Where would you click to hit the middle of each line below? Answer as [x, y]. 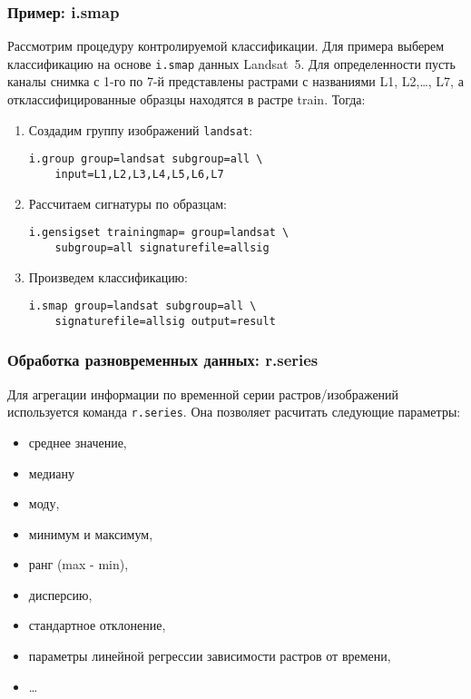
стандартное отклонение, [97, 625]
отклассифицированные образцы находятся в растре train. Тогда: [186, 99]
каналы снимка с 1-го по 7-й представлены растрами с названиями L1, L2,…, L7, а [235, 81]
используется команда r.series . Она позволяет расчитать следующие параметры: [234, 412]
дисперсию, [60, 594]
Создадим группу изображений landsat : [141, 129]
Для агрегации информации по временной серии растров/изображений [203, 394]
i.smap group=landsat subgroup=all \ [142, 306]
